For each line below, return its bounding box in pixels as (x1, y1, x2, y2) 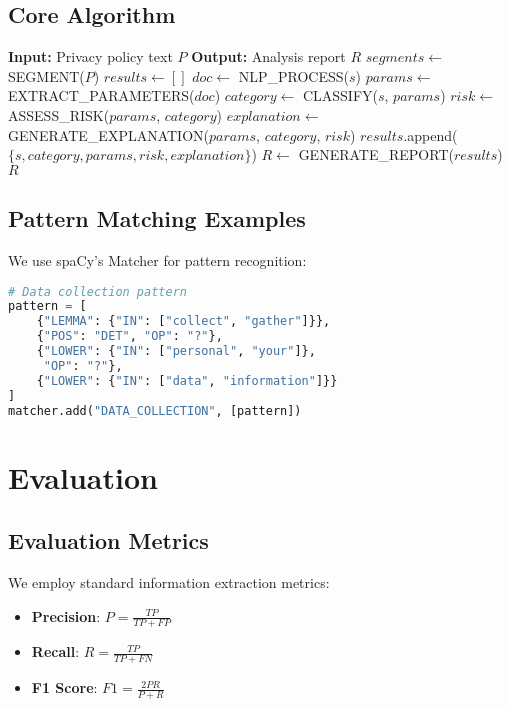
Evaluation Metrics (8, 525, 209, 556)
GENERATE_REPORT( (298, 144, 454, 165)
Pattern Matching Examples (8, 203, 306, 234)
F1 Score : (31, 677, 98, 698)
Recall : (31, 641, 80, 662)
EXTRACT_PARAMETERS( (8, 85, 195, 106)
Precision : (31, 605, 101, 626)
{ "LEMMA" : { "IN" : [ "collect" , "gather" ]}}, (36, 314, 331, 329)
